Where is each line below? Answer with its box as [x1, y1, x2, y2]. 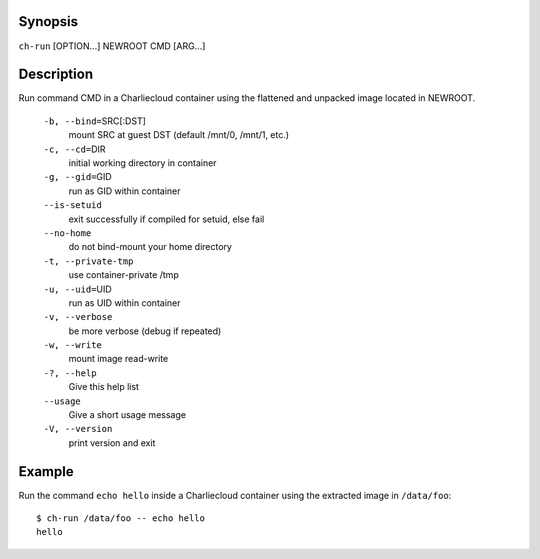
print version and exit [68, 436, 156, 449]
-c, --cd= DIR [43, 143, 106, 155]
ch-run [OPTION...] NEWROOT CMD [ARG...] [18, 40, 206, 52]
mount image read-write [68, 353, 169, 365]
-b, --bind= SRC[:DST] [43, 115, 147, 127]
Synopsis [18, 13, 79, 30]
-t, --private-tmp [43, 255, 134, 267]
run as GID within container [68, 185, 181, 197]
